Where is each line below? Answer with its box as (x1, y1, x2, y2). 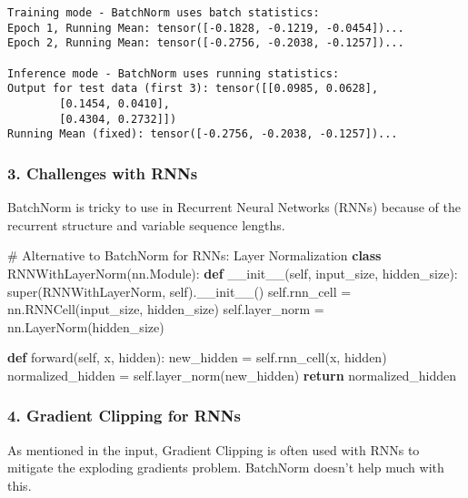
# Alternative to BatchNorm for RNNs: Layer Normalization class (7, 246, 382, 265)
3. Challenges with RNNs (7, 161, 198, 184)
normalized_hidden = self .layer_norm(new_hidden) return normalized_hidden (7, 365, 456, 384)
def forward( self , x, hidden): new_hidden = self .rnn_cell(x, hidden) (7, 348, 387, 367)
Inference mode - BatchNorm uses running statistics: (7, 66, 340, 80)
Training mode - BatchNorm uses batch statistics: (7, 6, 320, 19)
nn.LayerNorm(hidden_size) (7, 317, 164, 336)
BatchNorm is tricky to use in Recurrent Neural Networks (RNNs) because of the (7, 198, 461, 217)
